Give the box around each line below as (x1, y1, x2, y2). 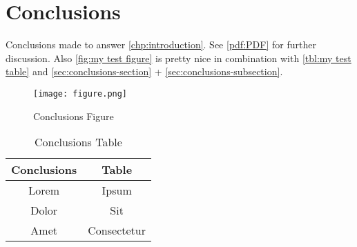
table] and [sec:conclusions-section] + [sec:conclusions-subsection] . (6, 64, 283, 79)
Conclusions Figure (33, 108, 114, 123)
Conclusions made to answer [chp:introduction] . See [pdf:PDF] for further (6, 37, 316, 52)
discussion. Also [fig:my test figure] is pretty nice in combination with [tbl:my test (6, 50, 351, 65)
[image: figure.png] (33, 88, 128, 99)
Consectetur (88, 222, 146, 239)
